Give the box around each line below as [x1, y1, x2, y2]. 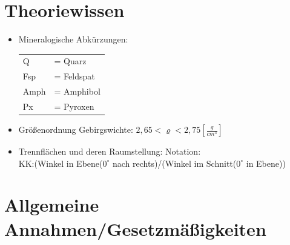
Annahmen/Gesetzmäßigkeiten [4, 216, 266, 241]
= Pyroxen [54, 100, 94, 112]
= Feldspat [54, 70, 95, 82]
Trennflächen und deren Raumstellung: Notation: [18, 145, 201, 158]
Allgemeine [4, 192, 99, 217]
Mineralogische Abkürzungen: [18, 33, 128, 45]
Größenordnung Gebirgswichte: [18, 123, 133, 136]
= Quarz [54, 55, 87, 67]
